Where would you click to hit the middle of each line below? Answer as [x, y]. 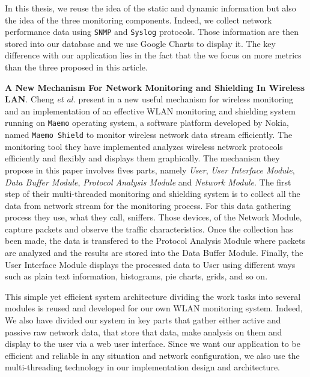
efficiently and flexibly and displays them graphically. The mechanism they [142, 158]
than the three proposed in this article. [76, 67]
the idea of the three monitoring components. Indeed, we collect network [138, 20]
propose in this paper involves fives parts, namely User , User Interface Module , [150, 170]
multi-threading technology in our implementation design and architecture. [142, 367]
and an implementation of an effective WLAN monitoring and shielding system [150, 111]
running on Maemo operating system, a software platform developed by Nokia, [147, 123]
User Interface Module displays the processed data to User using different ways [150, 264]
